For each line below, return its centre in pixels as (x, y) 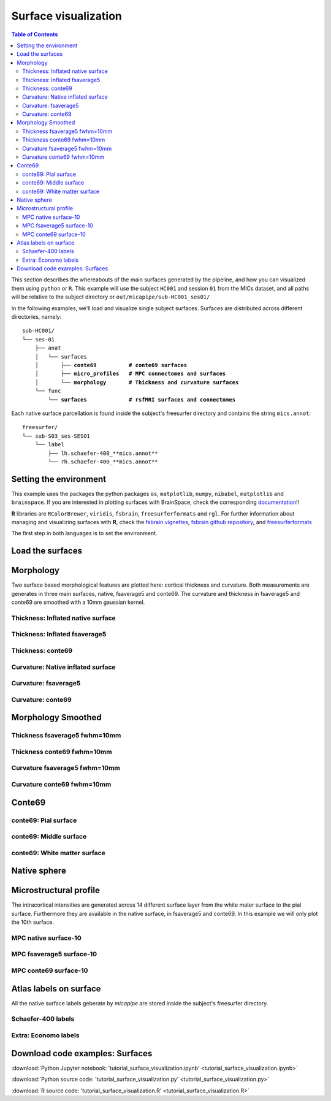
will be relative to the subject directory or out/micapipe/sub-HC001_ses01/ (111, 297)
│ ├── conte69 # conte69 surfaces (111, 365)
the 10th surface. (33, 922)
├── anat (48, 348)
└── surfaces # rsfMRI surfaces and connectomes (142, 399)
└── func (48, 391)
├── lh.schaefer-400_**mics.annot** (103, 453)
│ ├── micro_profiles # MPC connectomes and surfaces (130, 374)
